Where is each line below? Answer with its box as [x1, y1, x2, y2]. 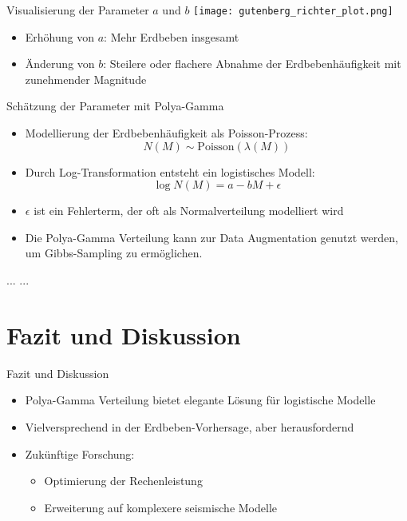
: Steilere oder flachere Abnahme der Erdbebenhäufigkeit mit [103, 55, 401, 72]
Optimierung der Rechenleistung [44, 472, 203, 489]
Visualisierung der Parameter [6, 2, 149, 18]
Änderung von [25, 55, 95, 72]
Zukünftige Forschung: [25, 445, 135, 462]
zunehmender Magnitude [25, 70, 147, 87]
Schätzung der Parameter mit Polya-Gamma [6, 97, 224, 114]
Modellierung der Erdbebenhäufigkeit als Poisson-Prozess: [25, 125, 308, 141]
